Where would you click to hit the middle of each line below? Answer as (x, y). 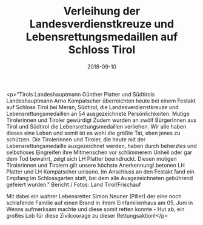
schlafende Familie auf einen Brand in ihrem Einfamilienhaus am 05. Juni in (100, 203)
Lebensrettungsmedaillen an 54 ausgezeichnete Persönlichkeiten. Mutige (98, 113)
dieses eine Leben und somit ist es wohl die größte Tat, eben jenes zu (93, 133)
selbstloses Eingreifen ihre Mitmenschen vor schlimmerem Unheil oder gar (99, 152)
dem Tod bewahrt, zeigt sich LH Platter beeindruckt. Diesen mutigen (92, 158)
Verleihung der (102, 11)
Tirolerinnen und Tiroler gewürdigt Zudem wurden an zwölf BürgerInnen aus (101, 120)
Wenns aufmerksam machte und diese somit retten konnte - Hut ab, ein (95, 209)
